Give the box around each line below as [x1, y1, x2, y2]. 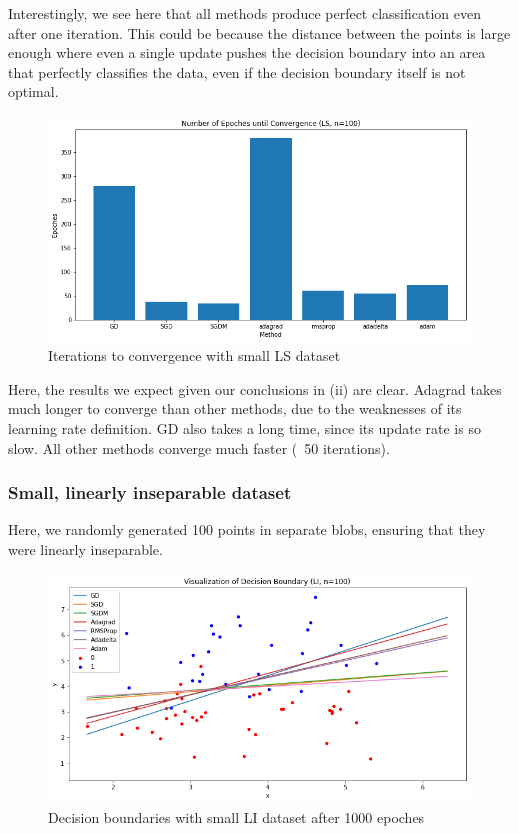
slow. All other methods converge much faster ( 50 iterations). [8, 437, 390, 458]
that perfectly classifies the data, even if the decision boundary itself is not [8, 61, 466, 82]
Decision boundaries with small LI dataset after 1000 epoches [48, 807, 425, 828]
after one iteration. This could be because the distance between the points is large [8, 22, 511, 43]
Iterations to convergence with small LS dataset [48, 345, 341, 366]
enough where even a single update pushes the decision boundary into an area [8, 42, 486, 63]
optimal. [8, 81, 59, 102]
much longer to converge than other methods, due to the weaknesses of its [8, 398, 462, 419]
